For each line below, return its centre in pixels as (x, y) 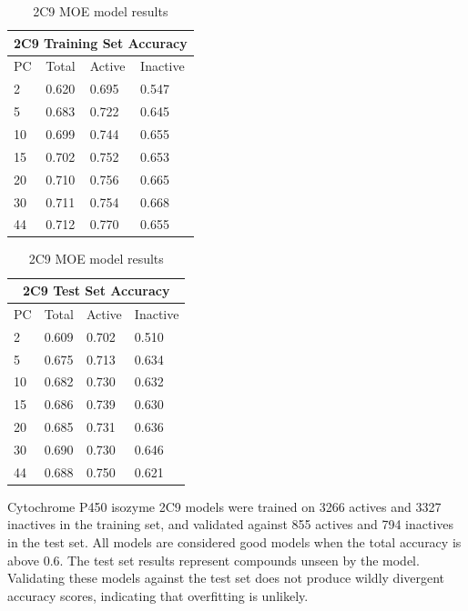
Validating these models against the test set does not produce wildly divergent (226, 578)
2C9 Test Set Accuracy (97, 290)
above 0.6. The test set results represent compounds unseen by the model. (214, 560)
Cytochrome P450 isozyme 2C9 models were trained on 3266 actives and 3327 (224, 506)
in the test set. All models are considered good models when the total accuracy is (234, 542)
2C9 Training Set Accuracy (101, 42)
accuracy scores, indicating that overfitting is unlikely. (158, 595)
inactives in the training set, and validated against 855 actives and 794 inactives (231, 524)
